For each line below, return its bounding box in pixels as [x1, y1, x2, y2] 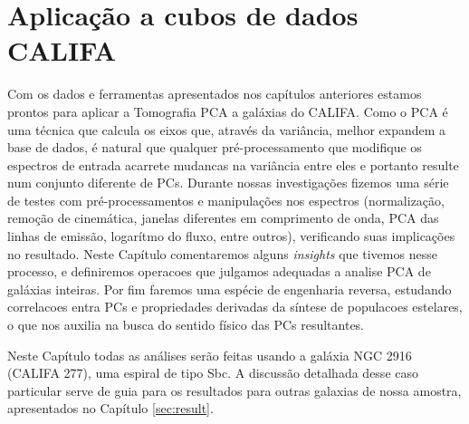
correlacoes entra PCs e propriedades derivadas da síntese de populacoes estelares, [7, 297, 463, 316]
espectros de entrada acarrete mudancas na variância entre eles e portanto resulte [7, 155, 459, 174]
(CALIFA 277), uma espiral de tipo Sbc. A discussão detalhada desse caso [7, 363, 418, 382]
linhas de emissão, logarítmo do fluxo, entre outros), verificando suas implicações [7, 226, 455, 246]
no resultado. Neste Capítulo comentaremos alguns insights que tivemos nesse [7, 244, 437, 263]
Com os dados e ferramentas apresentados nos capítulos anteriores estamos [7, 84, 422, 103]
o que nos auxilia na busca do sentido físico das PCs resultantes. [7, 315, 365, 334]
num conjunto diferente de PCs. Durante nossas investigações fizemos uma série [7, 173, 449, 192]
